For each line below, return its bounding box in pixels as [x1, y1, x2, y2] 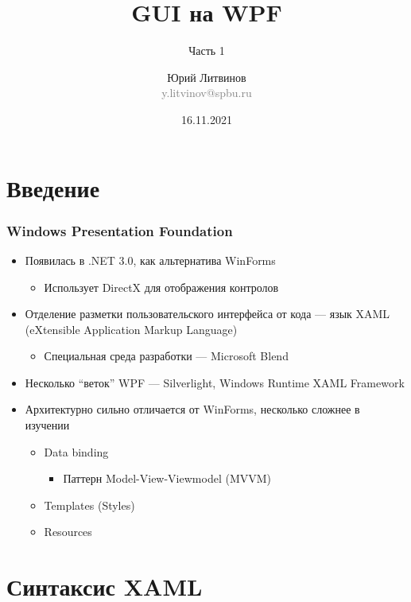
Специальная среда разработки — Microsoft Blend [44, 348, 289, 364]
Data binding [44, 443, 109, 460]
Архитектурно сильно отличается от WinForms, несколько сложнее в [25, 401, 360, 418]
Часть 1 [188, 42, 225, 59]
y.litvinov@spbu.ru [161, 84, 252, 101]
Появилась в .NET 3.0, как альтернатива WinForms [25, 251, 276, 268]
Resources [44, 523, 92, 540]
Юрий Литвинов [167, 68, 246, 85]
